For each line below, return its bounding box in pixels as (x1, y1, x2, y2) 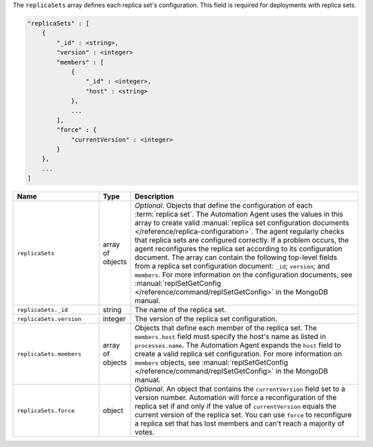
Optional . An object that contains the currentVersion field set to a (135, 384, 345, 394)
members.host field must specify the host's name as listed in (135, 332, 326, 342)
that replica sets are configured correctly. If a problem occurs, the (135, 235, 349, 245)
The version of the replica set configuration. (135, 314, 278, 324)
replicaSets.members (17, 350, 82, 358)
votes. (135, 428, 155, 437)
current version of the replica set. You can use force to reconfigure (135, 410, 352, 420)
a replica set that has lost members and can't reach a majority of (135, 419, 345, 428)
